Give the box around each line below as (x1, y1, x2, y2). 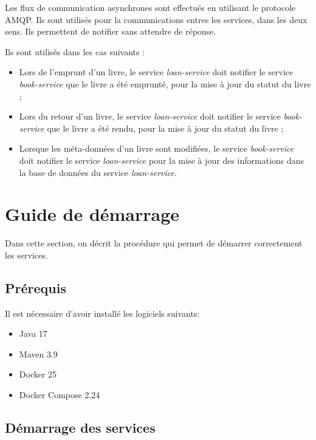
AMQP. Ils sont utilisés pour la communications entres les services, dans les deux (5, 13, 307, 25)
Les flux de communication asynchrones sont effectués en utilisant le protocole (5, 1, 296, 13)
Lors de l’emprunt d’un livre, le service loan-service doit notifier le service (19, 66, 294, 78)
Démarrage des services (5, 418, 156, 436)
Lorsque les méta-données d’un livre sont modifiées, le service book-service (19, 142, 294, 155)
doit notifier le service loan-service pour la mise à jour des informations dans (19, 154, 304, 166)
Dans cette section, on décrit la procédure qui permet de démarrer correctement (5, 237, 303, 249)
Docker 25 (19, 368, 57, 381)
